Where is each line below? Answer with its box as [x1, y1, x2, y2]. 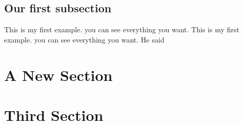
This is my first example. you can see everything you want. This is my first [4, 24, 239, 35]
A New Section [4, 64, 113, 85]
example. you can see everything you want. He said [4, 34, 165, 45]
